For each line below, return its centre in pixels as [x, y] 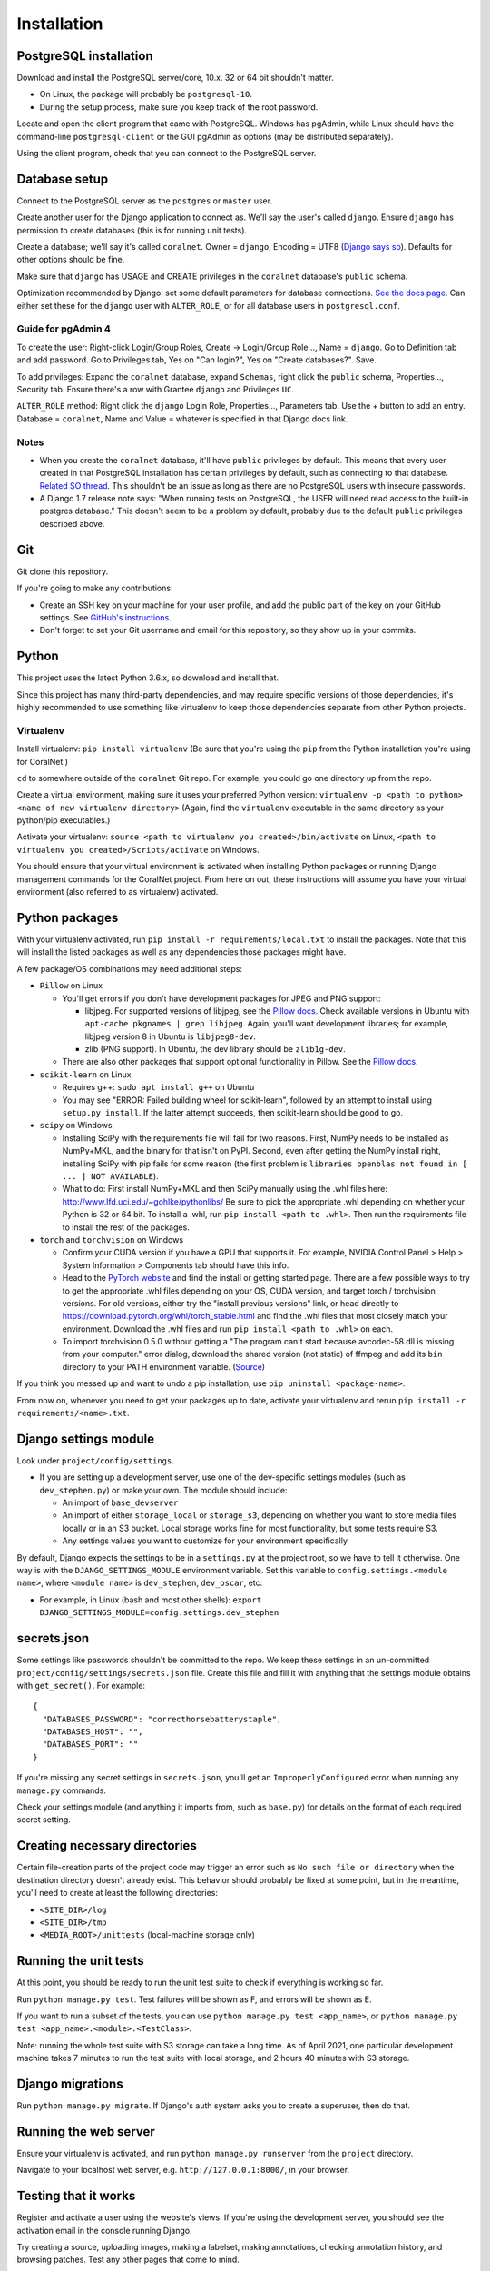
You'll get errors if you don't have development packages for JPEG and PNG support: [221, 998]
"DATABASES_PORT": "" [90, 1745]
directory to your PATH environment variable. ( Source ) [164, 1366]
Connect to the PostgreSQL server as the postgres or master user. [144, 201]
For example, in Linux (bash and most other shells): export [151, 1600]
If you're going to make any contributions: [95, 588]
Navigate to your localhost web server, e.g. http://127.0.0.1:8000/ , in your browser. [183, 2170]
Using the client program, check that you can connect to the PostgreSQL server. [167, 154]
